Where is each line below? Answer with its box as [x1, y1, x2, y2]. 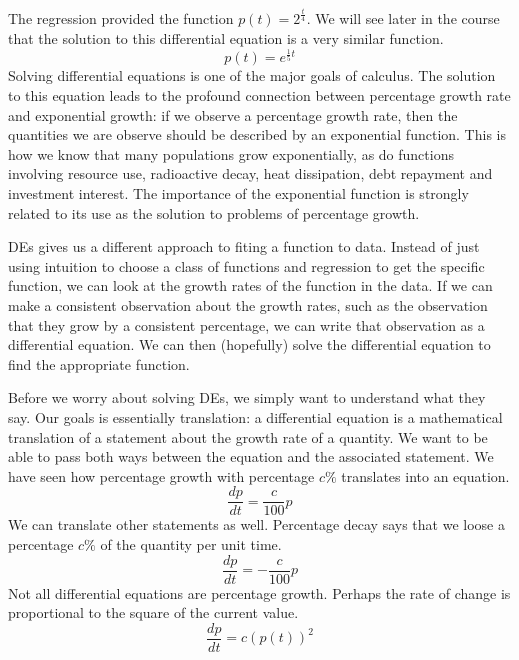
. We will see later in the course [306, 8, 500, 29]
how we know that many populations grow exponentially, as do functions [8, 143, 454, 164]
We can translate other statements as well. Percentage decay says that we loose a [8, 514, 505, 535]
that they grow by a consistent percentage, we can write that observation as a [8, 314, 485, 335]
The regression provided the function [8, 8, 234, 29]
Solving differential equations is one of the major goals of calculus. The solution [8, 65, 496, 86]
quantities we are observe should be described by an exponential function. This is [8, 124, 506, 145]
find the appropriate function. [8, 353, 190, 374]
